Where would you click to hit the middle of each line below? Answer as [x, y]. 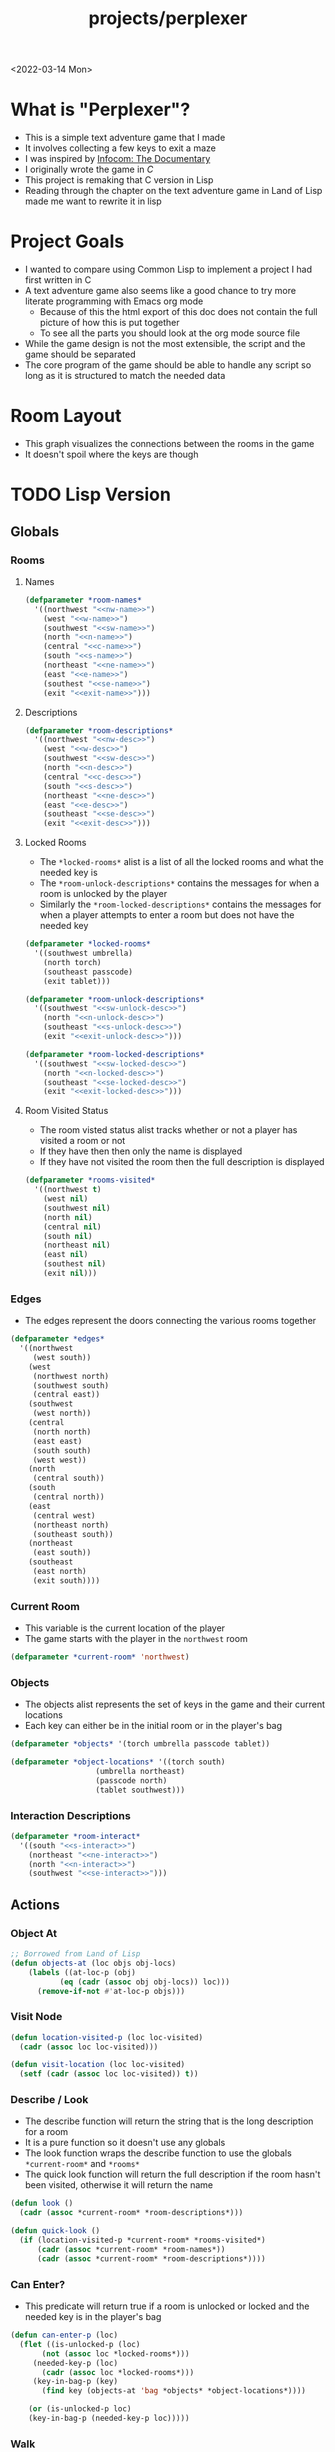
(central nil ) [72, 1227]
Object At [34, 1933]
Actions [35, 1904]
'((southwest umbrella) [83, 953]
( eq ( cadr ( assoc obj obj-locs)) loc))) [144, 1982]
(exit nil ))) [70, 1273]
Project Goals [67, 241]
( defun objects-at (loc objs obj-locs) [93, 1963]
